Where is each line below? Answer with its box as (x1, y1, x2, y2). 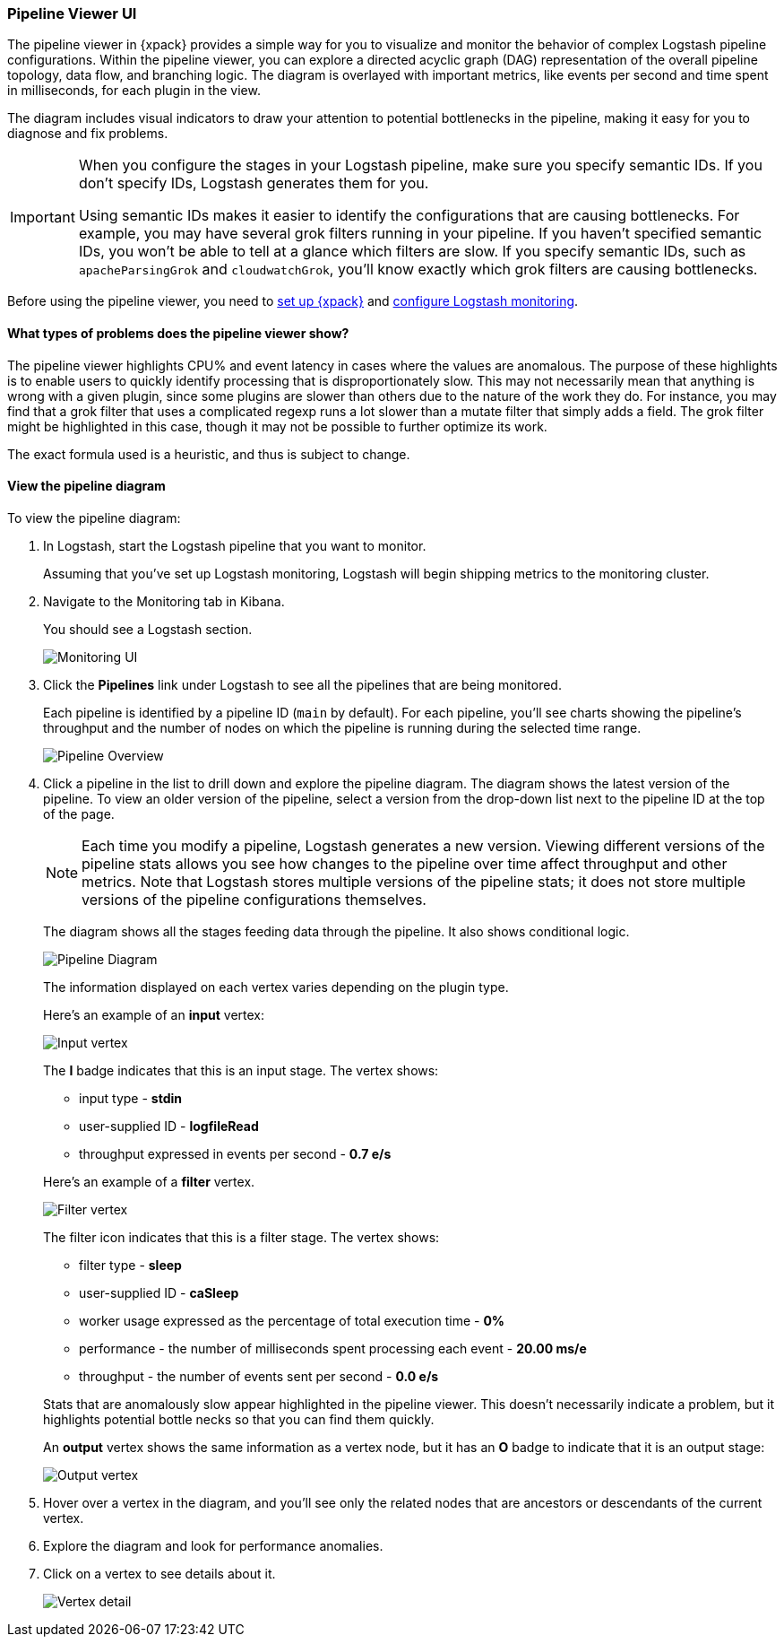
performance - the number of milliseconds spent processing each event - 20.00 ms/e (79, 1340, 587, 1356)
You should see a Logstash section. (43, 621, 253, 637)
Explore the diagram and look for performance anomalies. (43, 1537, 383, 1553)
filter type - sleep (79, 1257, 182, 1273)
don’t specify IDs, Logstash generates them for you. (78, 174, 429, 193)
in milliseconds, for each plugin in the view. (7, 83, 261, 99)
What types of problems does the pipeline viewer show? (7, 325, 349, 341)
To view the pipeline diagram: (7, 509, 181, 526)
